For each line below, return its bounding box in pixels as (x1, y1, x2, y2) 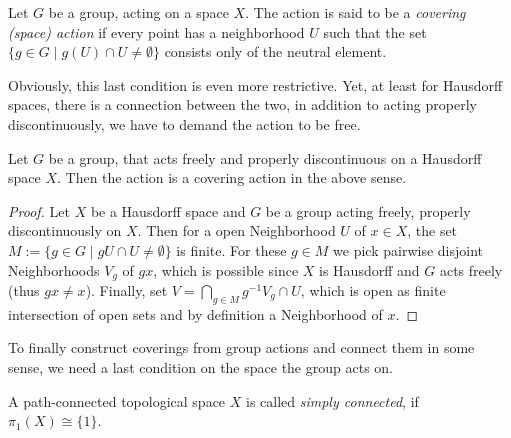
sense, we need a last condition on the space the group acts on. (8, 356, 393, 377)
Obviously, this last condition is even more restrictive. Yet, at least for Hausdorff (8, 74, 503, 95)
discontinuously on (8, 220, 122, 241)
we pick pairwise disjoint (333, 239, 483, 260)
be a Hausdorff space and (90, 200, 246, 221)
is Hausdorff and (319, 259, 420, 280)
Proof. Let (8, 200, 70, 221)
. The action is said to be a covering (245, 2, 466, 22)
